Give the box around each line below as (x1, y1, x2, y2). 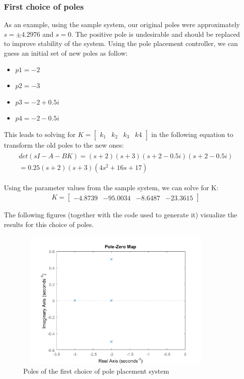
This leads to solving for (4, 129, 76, 139)
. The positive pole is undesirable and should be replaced (71, 29, 240, 39)
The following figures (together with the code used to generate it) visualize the (4, 210, 237, 220)
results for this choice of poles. (4, 219, 94, 229)
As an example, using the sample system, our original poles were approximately (4, 19, 240, 30)
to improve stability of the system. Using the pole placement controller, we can (4, 38, 238, 48)
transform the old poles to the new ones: (4, 139, 124, 150)
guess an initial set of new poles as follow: (4, 48, 128, 58)
